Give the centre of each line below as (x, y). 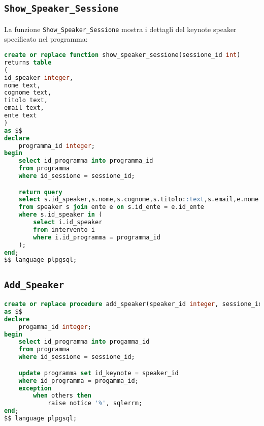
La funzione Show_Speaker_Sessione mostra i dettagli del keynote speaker (120, 29)
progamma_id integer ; (55, 327)
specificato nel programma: (46, 39)
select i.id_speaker (68, 222)
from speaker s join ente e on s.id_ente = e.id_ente (111, 207)
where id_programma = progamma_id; (78, 381)
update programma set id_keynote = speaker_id (98, 373)
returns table (28, 62)
